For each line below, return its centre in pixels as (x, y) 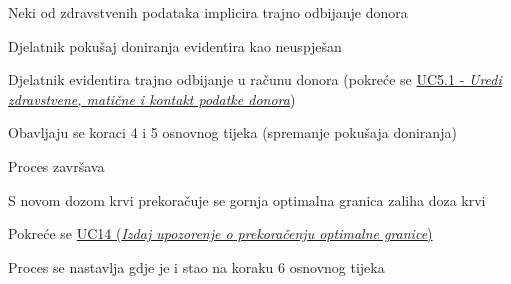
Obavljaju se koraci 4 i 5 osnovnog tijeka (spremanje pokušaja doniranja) (232, 132)
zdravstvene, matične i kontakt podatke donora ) (152, 98)
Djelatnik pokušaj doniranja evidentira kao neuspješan (175, 45)
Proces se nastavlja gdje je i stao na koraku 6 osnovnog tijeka (196, 266)
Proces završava (56, 165)
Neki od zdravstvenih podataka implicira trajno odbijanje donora (208, 12)
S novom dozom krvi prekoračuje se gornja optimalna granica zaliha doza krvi (247, 199)
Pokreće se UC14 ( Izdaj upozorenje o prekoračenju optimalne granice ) (220, 233)
